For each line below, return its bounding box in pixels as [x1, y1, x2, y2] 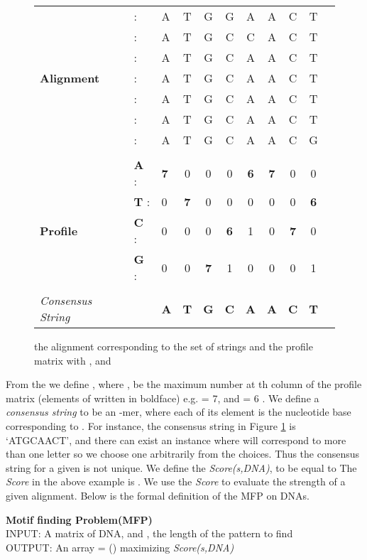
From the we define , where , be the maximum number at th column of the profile [6, 377, 362, 392]
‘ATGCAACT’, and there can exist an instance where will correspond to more [6, 432, 346, 447]
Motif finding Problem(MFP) [6, 512, 153, 527]
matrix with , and [34, 352, 111, 367]
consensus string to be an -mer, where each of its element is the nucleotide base [6, 404, 351, 419]
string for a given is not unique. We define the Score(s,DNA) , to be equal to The [6, 460, 357, 475]
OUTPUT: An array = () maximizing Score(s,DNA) [6, 539, 234, 554]
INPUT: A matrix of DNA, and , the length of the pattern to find [6, 526, 293, 541]
